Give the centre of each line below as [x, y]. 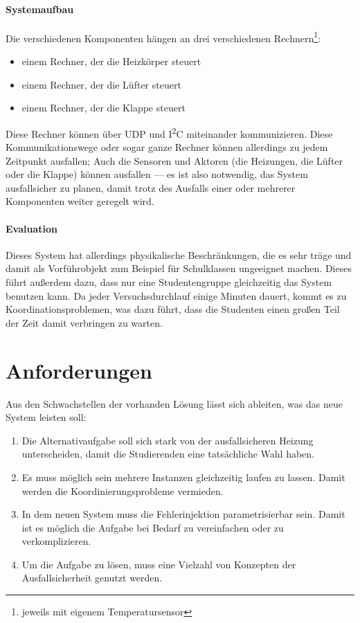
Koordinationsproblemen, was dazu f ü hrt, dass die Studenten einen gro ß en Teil [173, 309]
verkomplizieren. [56, 541]
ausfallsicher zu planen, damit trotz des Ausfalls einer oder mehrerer [151, 187]
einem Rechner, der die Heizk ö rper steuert [111, 61]
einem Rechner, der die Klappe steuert [103, 108]
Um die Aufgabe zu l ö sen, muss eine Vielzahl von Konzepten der [159, 564]
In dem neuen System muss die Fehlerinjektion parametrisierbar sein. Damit [183, 514]
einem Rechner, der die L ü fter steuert [101, 84]
